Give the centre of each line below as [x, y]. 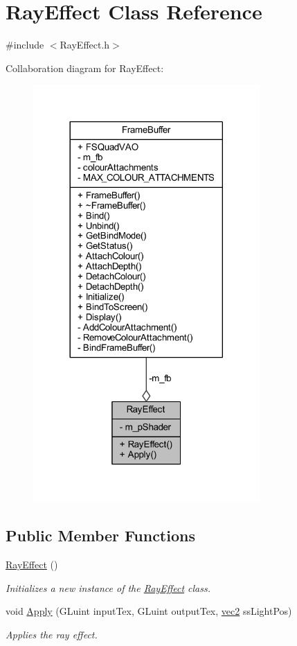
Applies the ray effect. [52, 635]
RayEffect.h [85, 45]
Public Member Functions [100, 535]
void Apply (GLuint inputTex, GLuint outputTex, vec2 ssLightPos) [149, 611]
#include [25, 45]
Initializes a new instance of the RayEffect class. [108, 587]
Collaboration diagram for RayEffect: [85, 68]
